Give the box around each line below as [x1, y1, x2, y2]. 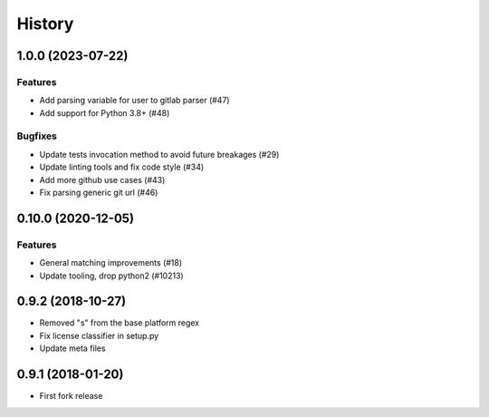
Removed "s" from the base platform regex [39, 317, 200, 328]
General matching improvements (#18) [39, 257, 183, 268]
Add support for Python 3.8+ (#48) [39, 107, 170, 118]
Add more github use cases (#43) [39, 174, 166, 185]
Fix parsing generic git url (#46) [39, 187, 158, 199]
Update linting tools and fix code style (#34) [39, 161, 205, 172]
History [16, 14, 74, 34]
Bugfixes [16, 130, 58, 142]
